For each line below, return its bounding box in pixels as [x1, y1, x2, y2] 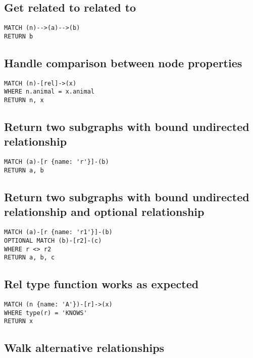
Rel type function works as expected [4, 276, 199, 292]
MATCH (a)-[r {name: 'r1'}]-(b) [4, 229, 113, 236]
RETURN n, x [4, 97, 44, 104]
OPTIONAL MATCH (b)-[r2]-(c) [4, 237, 102, 244]
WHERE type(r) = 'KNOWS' [4, 309, 87, 317]
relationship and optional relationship [4, 204, 205, 219]
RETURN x [4, 318, 33, 325]
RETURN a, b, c [4, 254, 55, 261]
